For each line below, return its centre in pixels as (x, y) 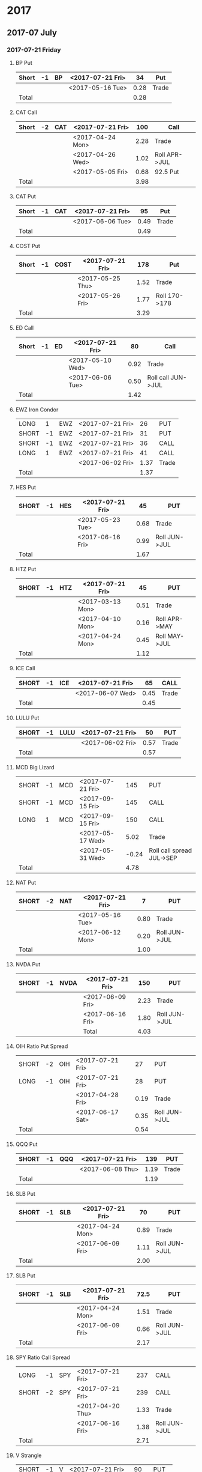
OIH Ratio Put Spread (42, 1046)
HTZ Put (26, 569)
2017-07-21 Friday (34, 50)
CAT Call (26, 112)
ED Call (25, 327)
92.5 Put (167, 172)
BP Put (24, 62)
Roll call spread (171, 850)
